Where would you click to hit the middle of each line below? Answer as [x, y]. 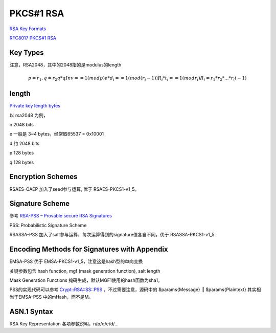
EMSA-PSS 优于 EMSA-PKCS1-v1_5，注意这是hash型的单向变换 [76, 261]
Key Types [27, 52]
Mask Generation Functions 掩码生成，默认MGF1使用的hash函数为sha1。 [86, 280]
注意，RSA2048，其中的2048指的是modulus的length [65, 64]
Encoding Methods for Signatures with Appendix [89, 249]
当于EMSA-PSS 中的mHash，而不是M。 [51, 297]
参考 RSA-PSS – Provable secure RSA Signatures [61, 216]
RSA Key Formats [28, 29]
